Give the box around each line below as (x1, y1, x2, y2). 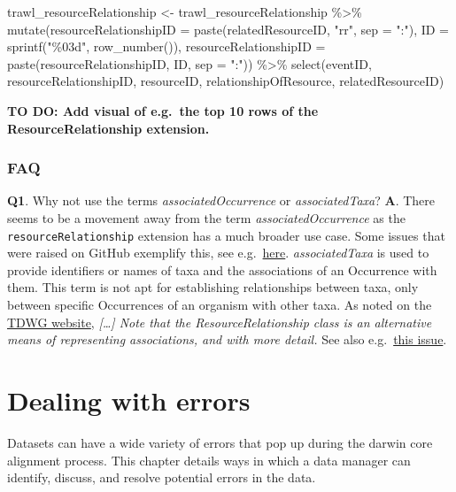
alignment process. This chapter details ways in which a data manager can (7, 450, 411, 469)
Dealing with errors (7, 381, 251, 418)
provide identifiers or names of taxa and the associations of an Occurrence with (7, 260, 437, 279)
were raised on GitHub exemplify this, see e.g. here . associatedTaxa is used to (7, 243, 429, 262)
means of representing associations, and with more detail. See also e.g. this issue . (7, 330, 447, 349)
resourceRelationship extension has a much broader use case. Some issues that (7, 226, 445, 244)
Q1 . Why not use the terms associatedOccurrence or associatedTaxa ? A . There (7, 191, 436, 210)
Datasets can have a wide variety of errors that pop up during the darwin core (7, 433, 433, 451)
